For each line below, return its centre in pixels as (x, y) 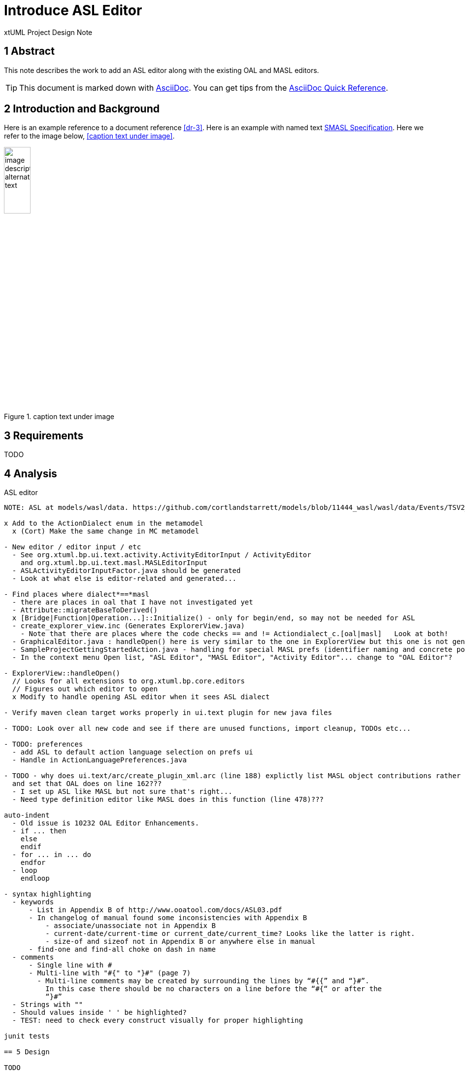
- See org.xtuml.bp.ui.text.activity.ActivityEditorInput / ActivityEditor (162, 555)
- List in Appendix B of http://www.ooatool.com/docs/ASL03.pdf (155, 910)
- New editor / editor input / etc (73, 547)
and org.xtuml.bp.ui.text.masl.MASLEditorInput (114, 563)
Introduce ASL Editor (73, 10)
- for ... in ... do (52, 855)
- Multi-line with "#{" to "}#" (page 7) (110, 973)
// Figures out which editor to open (85, 689)
